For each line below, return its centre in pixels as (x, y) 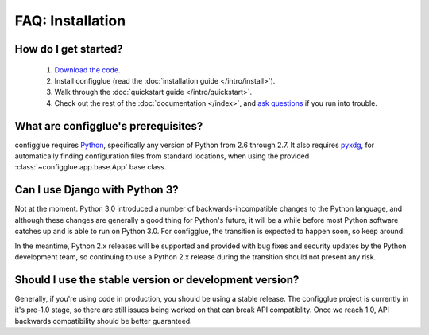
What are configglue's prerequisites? (109, 126)
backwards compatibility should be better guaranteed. (103, 321)
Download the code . (87, 70)
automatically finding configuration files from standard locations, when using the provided (162, 156)
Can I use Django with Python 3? (97, 190)
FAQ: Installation (70, 21)
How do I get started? (69, 49)
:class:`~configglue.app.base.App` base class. (91, 167)
